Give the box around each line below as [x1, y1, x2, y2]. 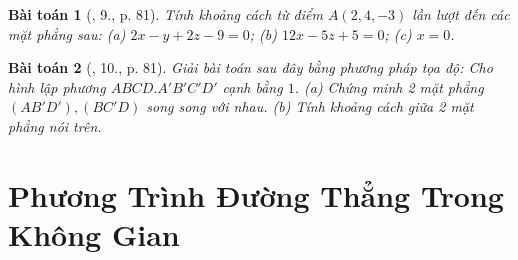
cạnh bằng [222, 76, 283, 97]
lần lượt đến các [412, 4, 510, 24]
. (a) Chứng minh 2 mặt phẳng [294, 76, 484, 97]
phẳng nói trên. [8, 115, 102, 136]
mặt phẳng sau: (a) [8, 23, 126, 44]
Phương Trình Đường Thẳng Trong [8, 174, 504, 215]
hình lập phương [8, 76, 106, 97]
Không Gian [8, 213, 180, 254]
